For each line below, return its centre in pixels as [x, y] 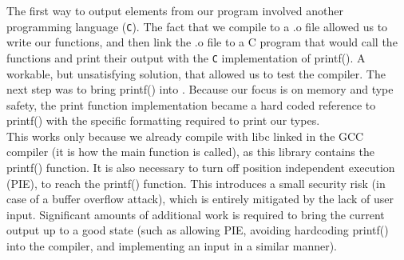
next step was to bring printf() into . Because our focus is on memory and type [200, 89]
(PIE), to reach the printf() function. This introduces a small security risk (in [196, 183]
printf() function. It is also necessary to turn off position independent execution [201, 168]
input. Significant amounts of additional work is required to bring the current [196, 214]
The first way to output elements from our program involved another [175, 10]
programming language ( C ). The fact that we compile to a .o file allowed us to [197, 26]
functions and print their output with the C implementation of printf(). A [186, 57]
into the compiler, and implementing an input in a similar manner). [172, 246]
